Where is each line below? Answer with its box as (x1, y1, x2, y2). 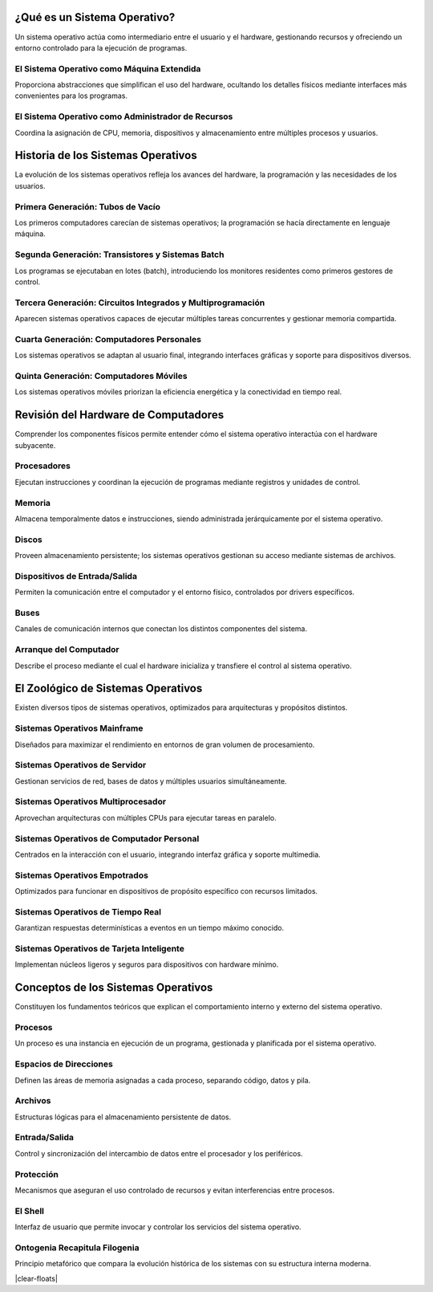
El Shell (14, 1205, 44, 1217)
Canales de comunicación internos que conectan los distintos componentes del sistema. (14, 624, 308, 634)
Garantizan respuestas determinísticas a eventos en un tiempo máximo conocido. (14, 923, 285, 933)
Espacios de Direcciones (14, 1058, 114, 1070)
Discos (14, 534, 43, 545)
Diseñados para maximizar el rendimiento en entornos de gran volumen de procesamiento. (14, 740, 315, 749)
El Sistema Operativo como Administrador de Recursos (14, 111, 233, 122)
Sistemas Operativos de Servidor (14, 760, 147, 771)
